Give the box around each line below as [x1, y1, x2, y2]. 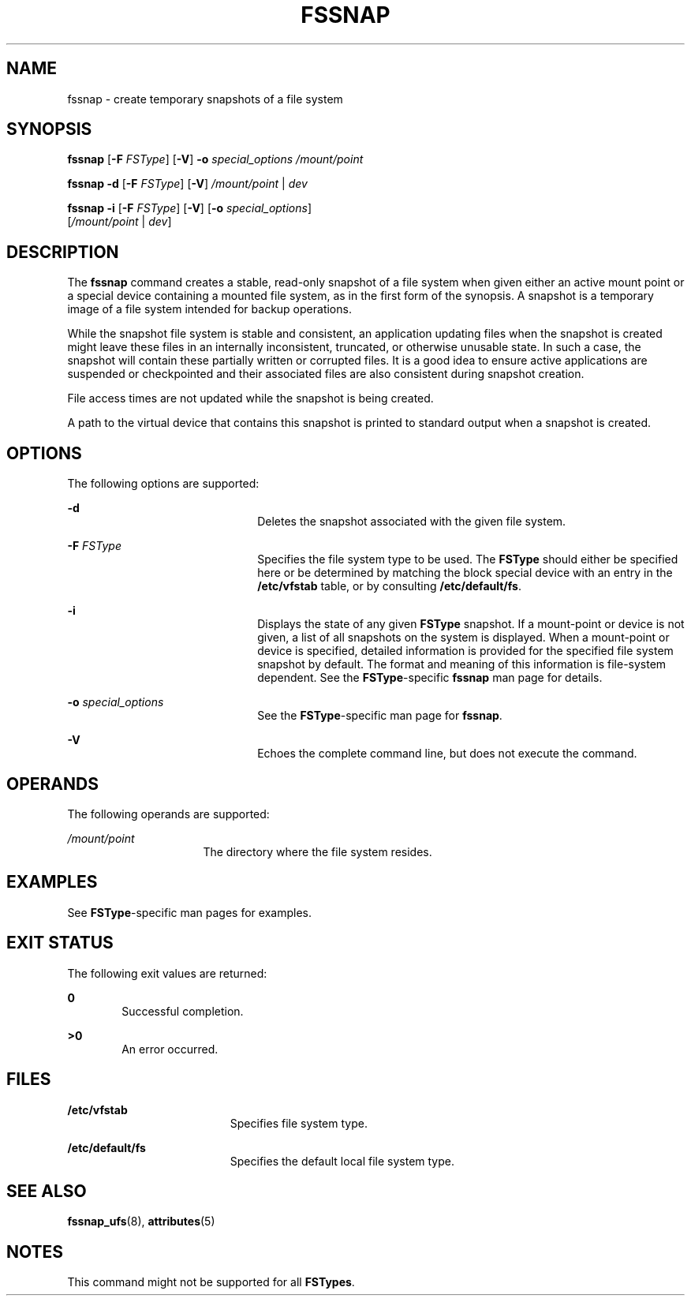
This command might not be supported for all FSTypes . [67, 1275, 355, 1289]
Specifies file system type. [230, 1116, 368, 1130]
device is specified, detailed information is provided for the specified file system [257, 644, 674, 658]
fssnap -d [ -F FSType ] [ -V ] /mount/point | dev [67, 177, 308, 191]
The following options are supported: [67, 477, 260, 491]
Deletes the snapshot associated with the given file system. [257, 514, 566, 529]
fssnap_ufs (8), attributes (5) [67, 1214, 215, 1229]
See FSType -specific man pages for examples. [67, 905, 312, 919]
